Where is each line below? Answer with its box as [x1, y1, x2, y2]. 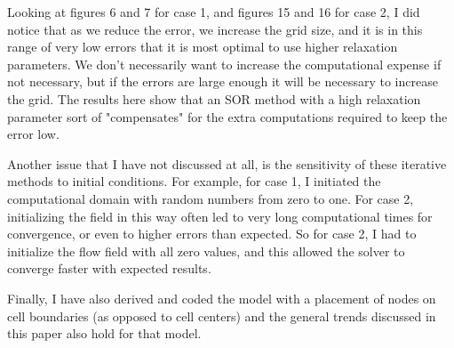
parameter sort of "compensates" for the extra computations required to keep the [7, 107, 448, 125]
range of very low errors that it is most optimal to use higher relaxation [7, 37, 398, 56]
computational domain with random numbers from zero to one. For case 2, [7, 189, 414, 207]
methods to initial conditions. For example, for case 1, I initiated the [7, 172, 381, 190]
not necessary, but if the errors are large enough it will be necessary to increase [7, 72, 438, 91]
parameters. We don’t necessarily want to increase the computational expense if [7, 54, 442, 73]
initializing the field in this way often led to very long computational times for [7, 206, 433, 225]
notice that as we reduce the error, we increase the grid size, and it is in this [7, 20, 423, 38]
